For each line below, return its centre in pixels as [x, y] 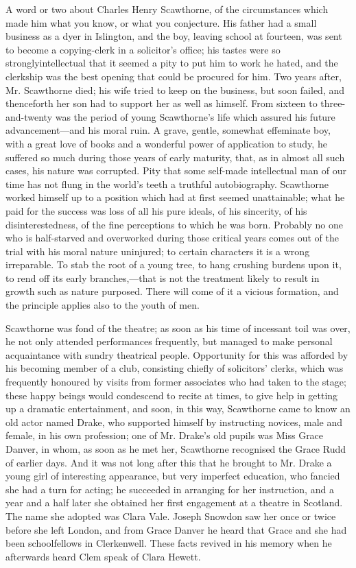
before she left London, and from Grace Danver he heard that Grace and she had [176, 529]
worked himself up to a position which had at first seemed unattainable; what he [175, 197]
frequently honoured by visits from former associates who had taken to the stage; [176, 382]
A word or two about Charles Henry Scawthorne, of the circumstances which [167, 9]
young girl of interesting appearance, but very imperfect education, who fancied [173, 476]
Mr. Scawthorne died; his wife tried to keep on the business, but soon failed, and [175, 90]
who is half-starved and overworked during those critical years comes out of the [172, 238]
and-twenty [29, 116]
